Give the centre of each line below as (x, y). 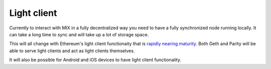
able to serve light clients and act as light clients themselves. (72, 51)
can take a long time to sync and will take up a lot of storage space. (79, 34)
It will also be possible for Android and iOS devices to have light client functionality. (95, 60)
